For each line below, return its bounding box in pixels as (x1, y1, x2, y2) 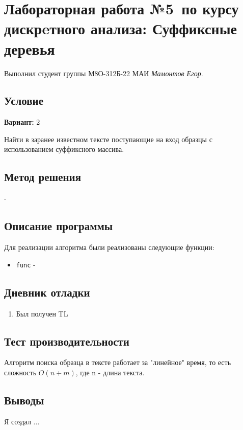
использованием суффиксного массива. (4, 144, 124, 154)
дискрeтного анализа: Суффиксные (4, 18, 237, 39)
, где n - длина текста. (75, 367, 145, 377)
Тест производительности (4, 333, 129, 349)
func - (16, 259, 36, 269)
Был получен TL (16, 308, 68, 319)
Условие (4, 93, 43, 108)
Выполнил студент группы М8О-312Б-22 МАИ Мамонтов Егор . (4, 67, 203, 78)
